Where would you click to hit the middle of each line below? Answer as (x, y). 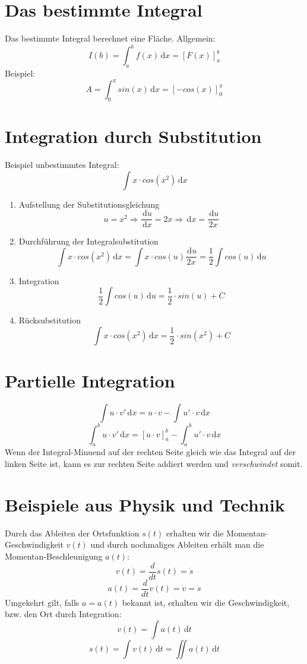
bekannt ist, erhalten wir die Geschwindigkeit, (206, 602)
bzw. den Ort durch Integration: (63, 614)
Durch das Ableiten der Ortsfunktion (72, 533)
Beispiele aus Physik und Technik (145, 504)
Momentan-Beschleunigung (54, 556)
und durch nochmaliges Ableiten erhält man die (177, 544)
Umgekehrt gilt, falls (42, 602)
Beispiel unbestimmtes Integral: (62, 165)
